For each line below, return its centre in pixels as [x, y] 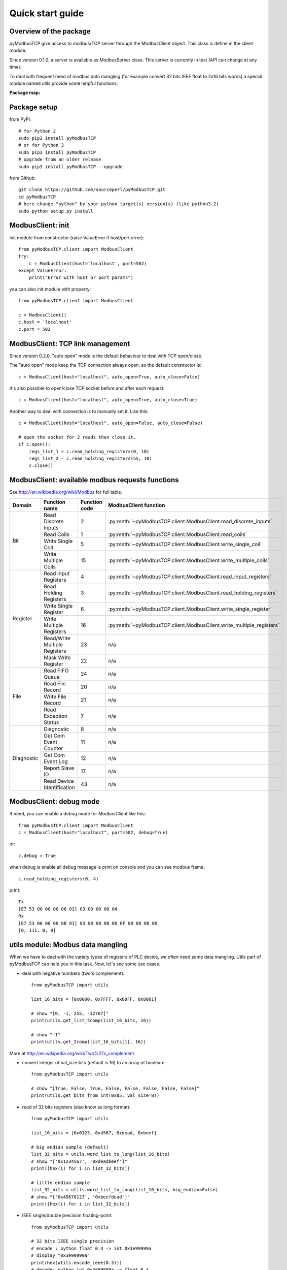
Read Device [59, 781]
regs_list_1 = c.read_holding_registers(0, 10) [89, 451]
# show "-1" [46, 1035]
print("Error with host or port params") [81, 278]
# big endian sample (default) [70, 1147]
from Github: [23, 178]
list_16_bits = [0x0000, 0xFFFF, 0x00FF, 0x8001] [94, 999]
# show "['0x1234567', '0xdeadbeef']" [79, 1161]
